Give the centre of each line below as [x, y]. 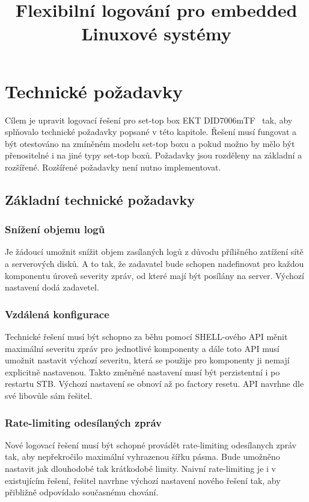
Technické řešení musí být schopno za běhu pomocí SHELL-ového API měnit [146, 337]
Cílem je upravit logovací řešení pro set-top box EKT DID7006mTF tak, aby [149, 120]
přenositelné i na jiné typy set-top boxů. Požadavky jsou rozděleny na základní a [154, 155]
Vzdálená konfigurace [57, 314]
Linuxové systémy [156, 33]
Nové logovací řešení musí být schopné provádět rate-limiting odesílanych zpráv [151, 444]
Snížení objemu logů [55, 229]
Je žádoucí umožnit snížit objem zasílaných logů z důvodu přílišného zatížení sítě [154, 252]
